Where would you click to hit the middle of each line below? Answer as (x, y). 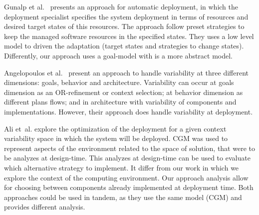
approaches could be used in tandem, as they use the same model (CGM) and (123, 197)
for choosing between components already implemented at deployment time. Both (129, 187)
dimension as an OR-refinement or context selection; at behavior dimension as (124, 92)
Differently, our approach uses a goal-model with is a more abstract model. (119, 55)
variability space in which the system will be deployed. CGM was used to (116, 138)
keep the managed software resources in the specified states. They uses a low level (129, 36)
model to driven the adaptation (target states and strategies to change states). (124, 46)
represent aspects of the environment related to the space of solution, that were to (129, 148)
